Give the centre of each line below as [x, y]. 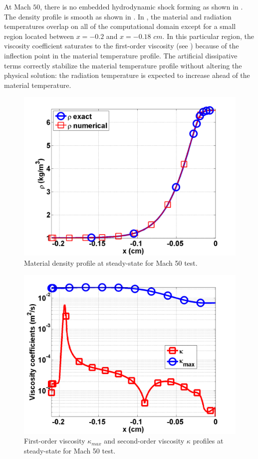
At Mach [17, 6]
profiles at [208, 441]
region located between [39, 36]
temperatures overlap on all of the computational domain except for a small [120, 26]
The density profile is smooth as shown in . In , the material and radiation [118, 16]
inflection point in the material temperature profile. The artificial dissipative [121, 55]
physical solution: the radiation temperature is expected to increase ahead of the [127, 75]
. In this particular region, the [208, 36]
